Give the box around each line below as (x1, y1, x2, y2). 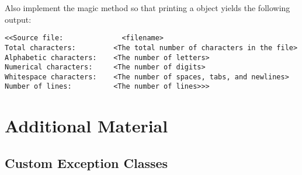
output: (5, 13, 32, 25)
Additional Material (5, 114, 168, 138)
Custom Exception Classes (5, 153, 168, 171)
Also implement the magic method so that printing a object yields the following (5, 2, 290, 13)
